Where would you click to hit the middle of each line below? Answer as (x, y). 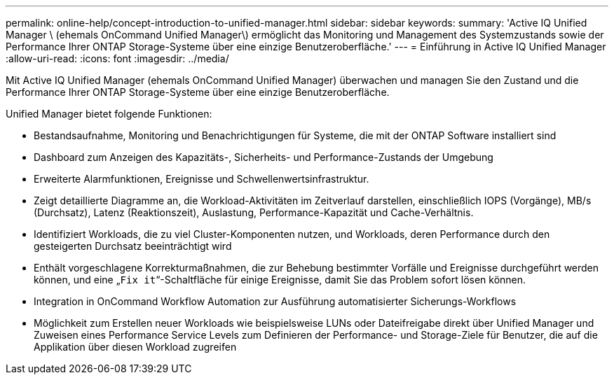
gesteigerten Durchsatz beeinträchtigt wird (133, 246)
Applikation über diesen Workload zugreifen (135, 347)
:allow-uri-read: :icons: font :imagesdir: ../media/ (117, 58)
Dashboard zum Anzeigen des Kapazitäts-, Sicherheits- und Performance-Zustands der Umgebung (264, 157)
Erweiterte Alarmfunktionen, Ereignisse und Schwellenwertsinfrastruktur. (202, 179)
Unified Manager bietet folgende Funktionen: (109, 114)
